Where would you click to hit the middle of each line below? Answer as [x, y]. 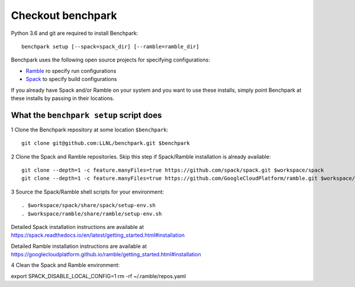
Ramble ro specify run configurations [71, 70]
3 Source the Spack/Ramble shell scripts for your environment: [88, 192]
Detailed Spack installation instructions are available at [78, 227]
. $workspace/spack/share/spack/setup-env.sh [89, 205]
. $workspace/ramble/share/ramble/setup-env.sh [92, 214]
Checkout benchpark [64, 15]
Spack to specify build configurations [71, 79]
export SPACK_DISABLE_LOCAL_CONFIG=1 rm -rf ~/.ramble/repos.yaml [99, 276]
